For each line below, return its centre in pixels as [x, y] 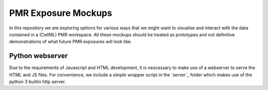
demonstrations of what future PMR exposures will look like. [70, 42]
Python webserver [38, 56]
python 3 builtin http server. [37, 82]
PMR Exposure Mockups [61, 13]
